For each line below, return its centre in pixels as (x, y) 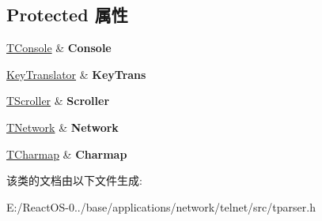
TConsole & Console (59, 48)
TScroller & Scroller (58, 101)
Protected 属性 (67, 15)
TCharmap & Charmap (67, 154)
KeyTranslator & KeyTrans (76, 74)
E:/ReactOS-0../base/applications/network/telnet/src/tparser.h (161, 206)
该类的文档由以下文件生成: (74, 180)
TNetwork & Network (63, 127)
